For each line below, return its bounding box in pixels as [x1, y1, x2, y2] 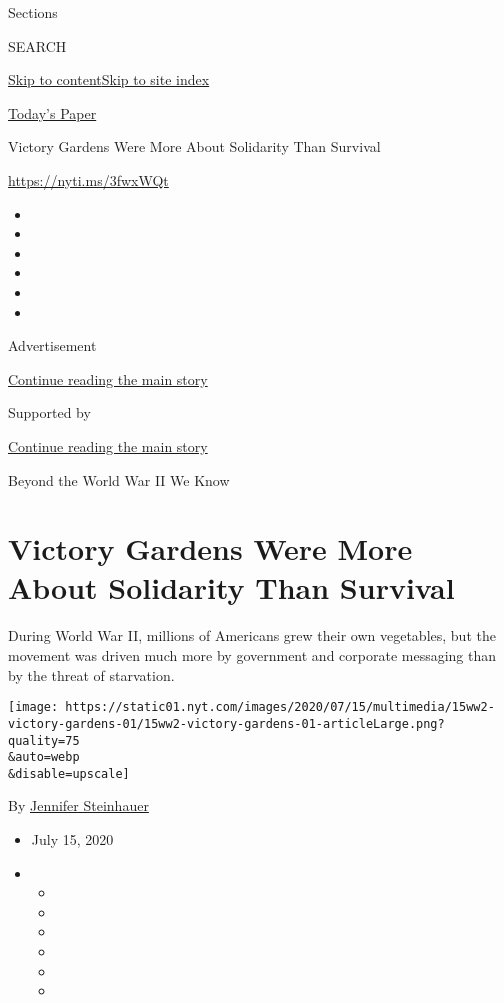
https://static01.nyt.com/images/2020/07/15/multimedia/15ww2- [65, 700, 495, 715]
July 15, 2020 [31, 829, 114, 850]
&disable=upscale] [8, 766, 130, 781]
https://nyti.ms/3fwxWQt [8, 169, 169, 190]
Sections [8, 2, 58, 22]
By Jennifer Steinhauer [8, 795, 149, 816]
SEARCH [8, 35, 67, 56]
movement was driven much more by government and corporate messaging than [8, 645, 497, 665]
